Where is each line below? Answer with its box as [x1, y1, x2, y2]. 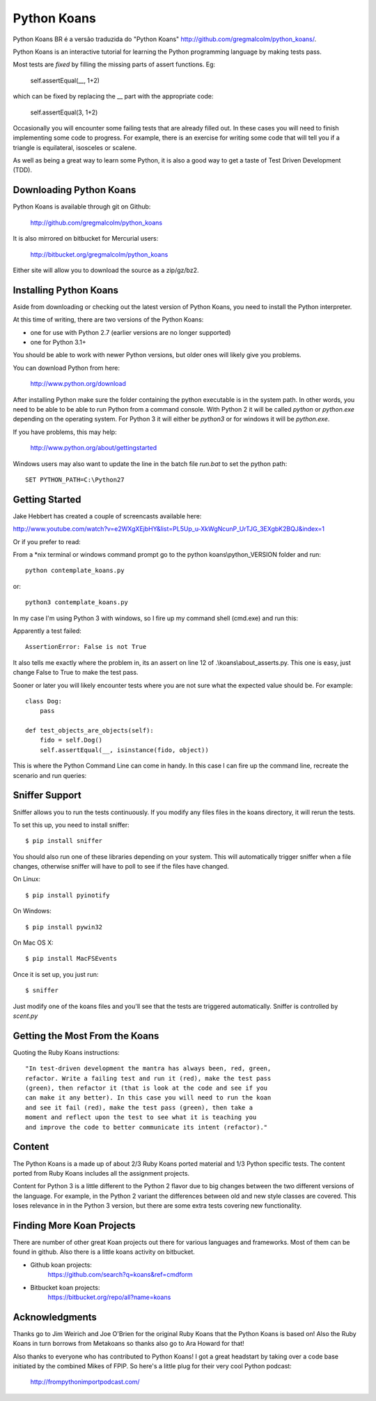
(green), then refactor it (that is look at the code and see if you [25, 1084, 268, 1092]
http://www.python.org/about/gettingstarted [30, 444, 157, 452]
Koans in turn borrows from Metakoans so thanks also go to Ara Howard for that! [13, 1340, 245, 1348]
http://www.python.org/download [30, 380, 127, 388]
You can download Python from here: [13, 364, 120, 372]
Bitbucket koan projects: [30, 1283, 100, 1291]
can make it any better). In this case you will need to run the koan [25, 1094, 272, 1102]
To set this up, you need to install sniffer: [13, 821, 130, 829]
